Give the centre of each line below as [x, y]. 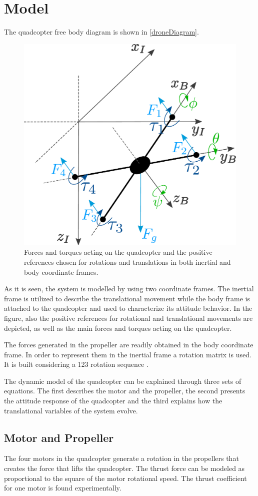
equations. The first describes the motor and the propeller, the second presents [125, 391]
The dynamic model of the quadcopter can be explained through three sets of [123, 381]
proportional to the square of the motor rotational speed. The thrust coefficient [125, 478]
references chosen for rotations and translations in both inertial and [127, 262]
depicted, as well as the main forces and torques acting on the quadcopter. [118, 328]
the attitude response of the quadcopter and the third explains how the [113, 401]
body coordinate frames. [61, 272]
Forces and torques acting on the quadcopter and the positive [118, 252]
